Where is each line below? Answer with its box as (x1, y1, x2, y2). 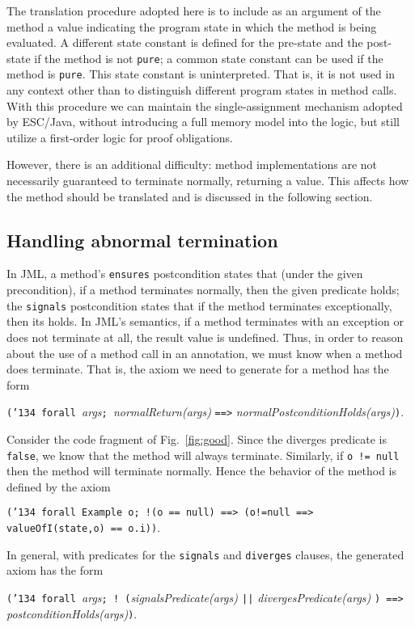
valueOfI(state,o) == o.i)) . (6, 519, 161, 536)
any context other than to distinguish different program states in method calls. (6, 82, 397, 99)
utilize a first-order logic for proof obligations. (6, 129, 233, 145)
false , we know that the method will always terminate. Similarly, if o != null (6, 446, 400, 463)
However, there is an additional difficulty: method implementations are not (6, 156, 377, 173)
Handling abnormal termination (6, 227, 278, 252)
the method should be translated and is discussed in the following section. (6, 188, 373, 204)
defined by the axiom (6, 478, 111, 495)
